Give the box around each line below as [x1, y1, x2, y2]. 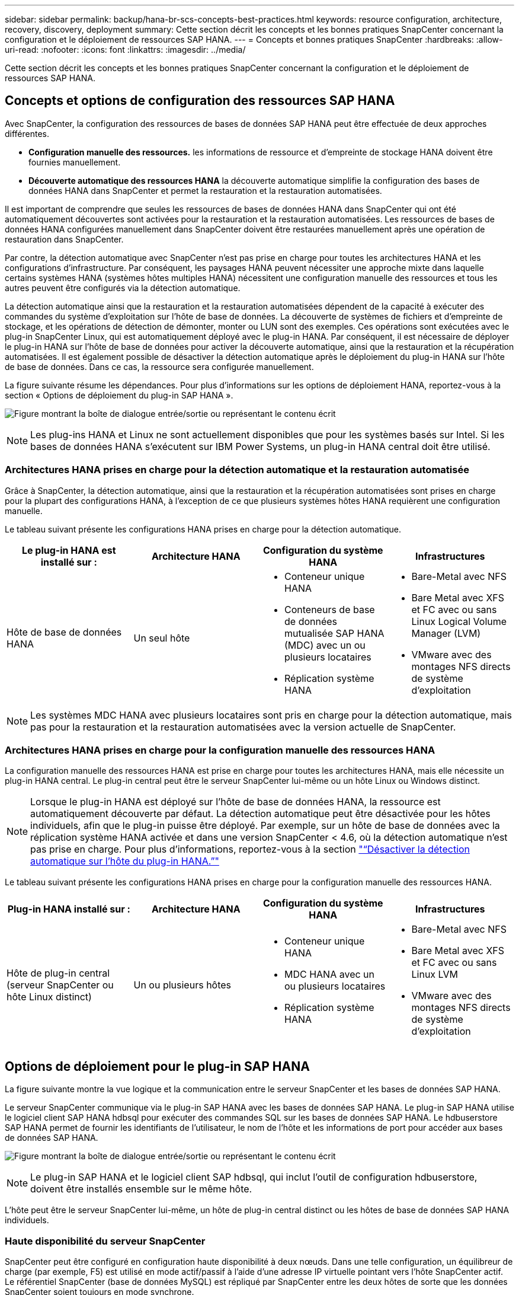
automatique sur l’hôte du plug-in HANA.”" [30, 855, 219, 867]
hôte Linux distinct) [7, 991, 92, 1003]
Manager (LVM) [411, 627, 481, 639]
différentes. [5, 128, 50, 139]
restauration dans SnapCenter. [5, 234, 124, 244]
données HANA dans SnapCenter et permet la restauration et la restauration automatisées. [28, 185, 382, 196]
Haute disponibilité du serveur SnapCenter [5, 1235, 206, 1247]
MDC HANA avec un [284, 968, 375, 981]
